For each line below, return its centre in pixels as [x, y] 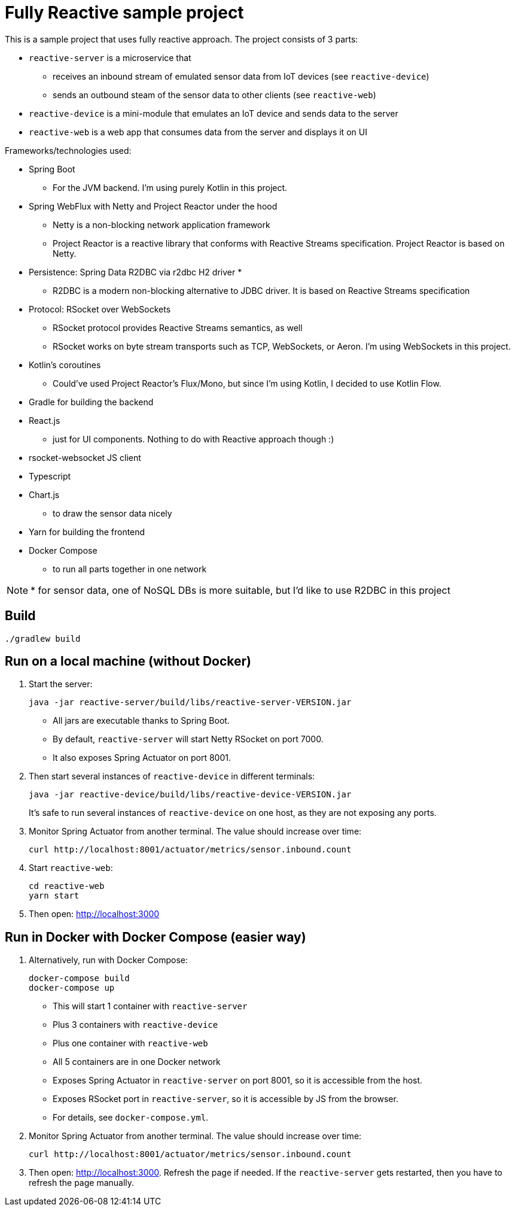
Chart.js [44, 494]
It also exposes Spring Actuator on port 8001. [142, 758]
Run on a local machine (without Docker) [128, 661]
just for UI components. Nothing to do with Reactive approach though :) [193, 439]
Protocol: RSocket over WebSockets [100, 309]
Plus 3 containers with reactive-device [135, 1025]
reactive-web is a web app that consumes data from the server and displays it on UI [198, 132]
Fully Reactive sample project [124, 13]
